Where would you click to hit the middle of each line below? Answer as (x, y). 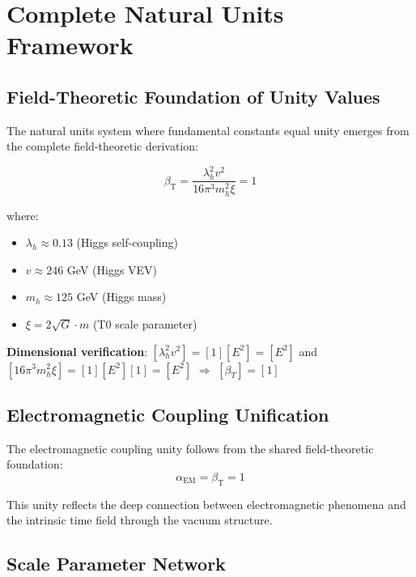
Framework (70, 45)
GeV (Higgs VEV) (112, 269)
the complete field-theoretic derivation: (102, 146)
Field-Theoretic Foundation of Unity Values (193, 96)
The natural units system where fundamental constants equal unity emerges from (208, 130)
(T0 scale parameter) (145, 323)
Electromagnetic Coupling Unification (168, 414)
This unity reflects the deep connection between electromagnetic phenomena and (206, 504)
